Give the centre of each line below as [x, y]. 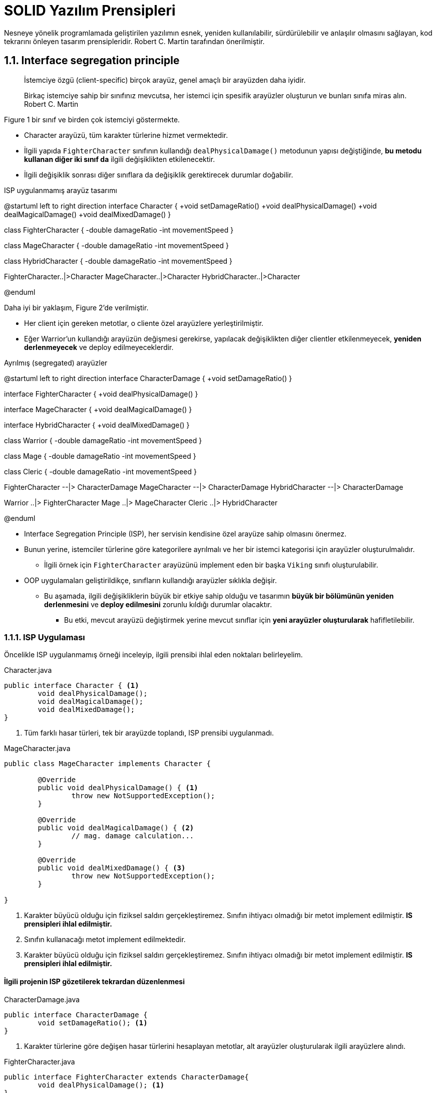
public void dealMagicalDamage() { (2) [116, 828]
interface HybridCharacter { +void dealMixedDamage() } [97, 425]
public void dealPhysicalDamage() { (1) [118, 788]
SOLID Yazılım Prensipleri [90, 11]
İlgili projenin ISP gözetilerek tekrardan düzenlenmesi [94, 981]
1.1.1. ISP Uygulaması [45, 637]
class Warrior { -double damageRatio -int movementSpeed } [103, 440]
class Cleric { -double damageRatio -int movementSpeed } [100, 471]
